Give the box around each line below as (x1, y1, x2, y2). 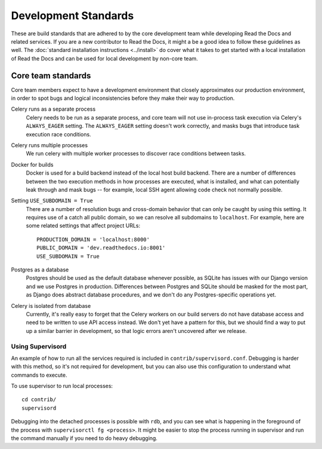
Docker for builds (11, 161, 54, 168)
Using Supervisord (11, 342, 67, 350)
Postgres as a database (11, 266, 69, 273)
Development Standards (11, 9, 134, 22)
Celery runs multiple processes (11, 141, 88, 149)
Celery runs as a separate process (11, 105, 96, 113)
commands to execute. (11, 371, 67, 378)
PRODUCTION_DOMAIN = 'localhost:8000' (36, 236, 150, 243)
